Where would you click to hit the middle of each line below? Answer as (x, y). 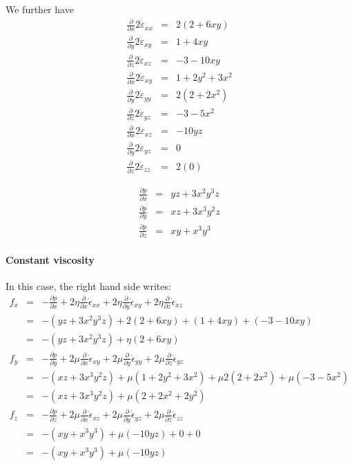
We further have (40, 9)
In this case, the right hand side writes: (88, 285)
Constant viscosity (50, 259)
